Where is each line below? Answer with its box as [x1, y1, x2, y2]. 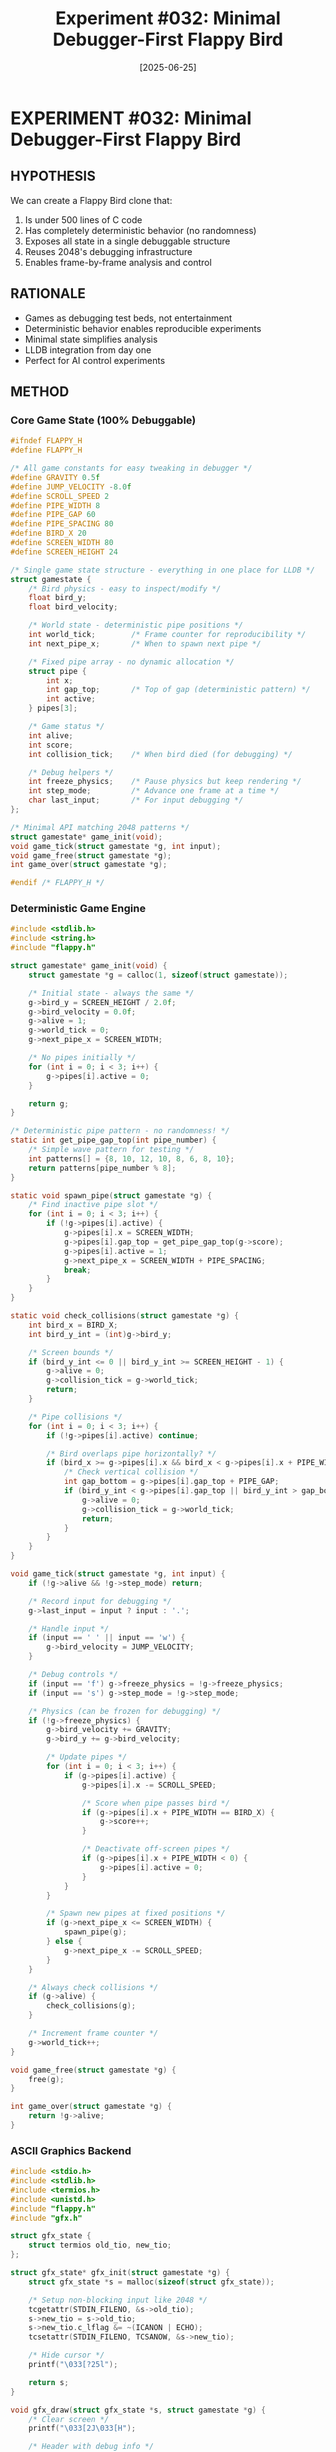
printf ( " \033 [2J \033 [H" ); [28, 2423, 137, 2434]
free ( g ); [28, 2074, 65, 2084]
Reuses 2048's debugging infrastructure [24, 245, 193, 257]
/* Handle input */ [28, 1623, 110, 1634]
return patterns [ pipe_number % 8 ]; [28, 1163, 177, 1173]
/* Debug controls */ [28, 1670, 118, 1680]
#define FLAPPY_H [10, 445, 83, 456]
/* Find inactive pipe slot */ [28, 1200, 159, 1210]
